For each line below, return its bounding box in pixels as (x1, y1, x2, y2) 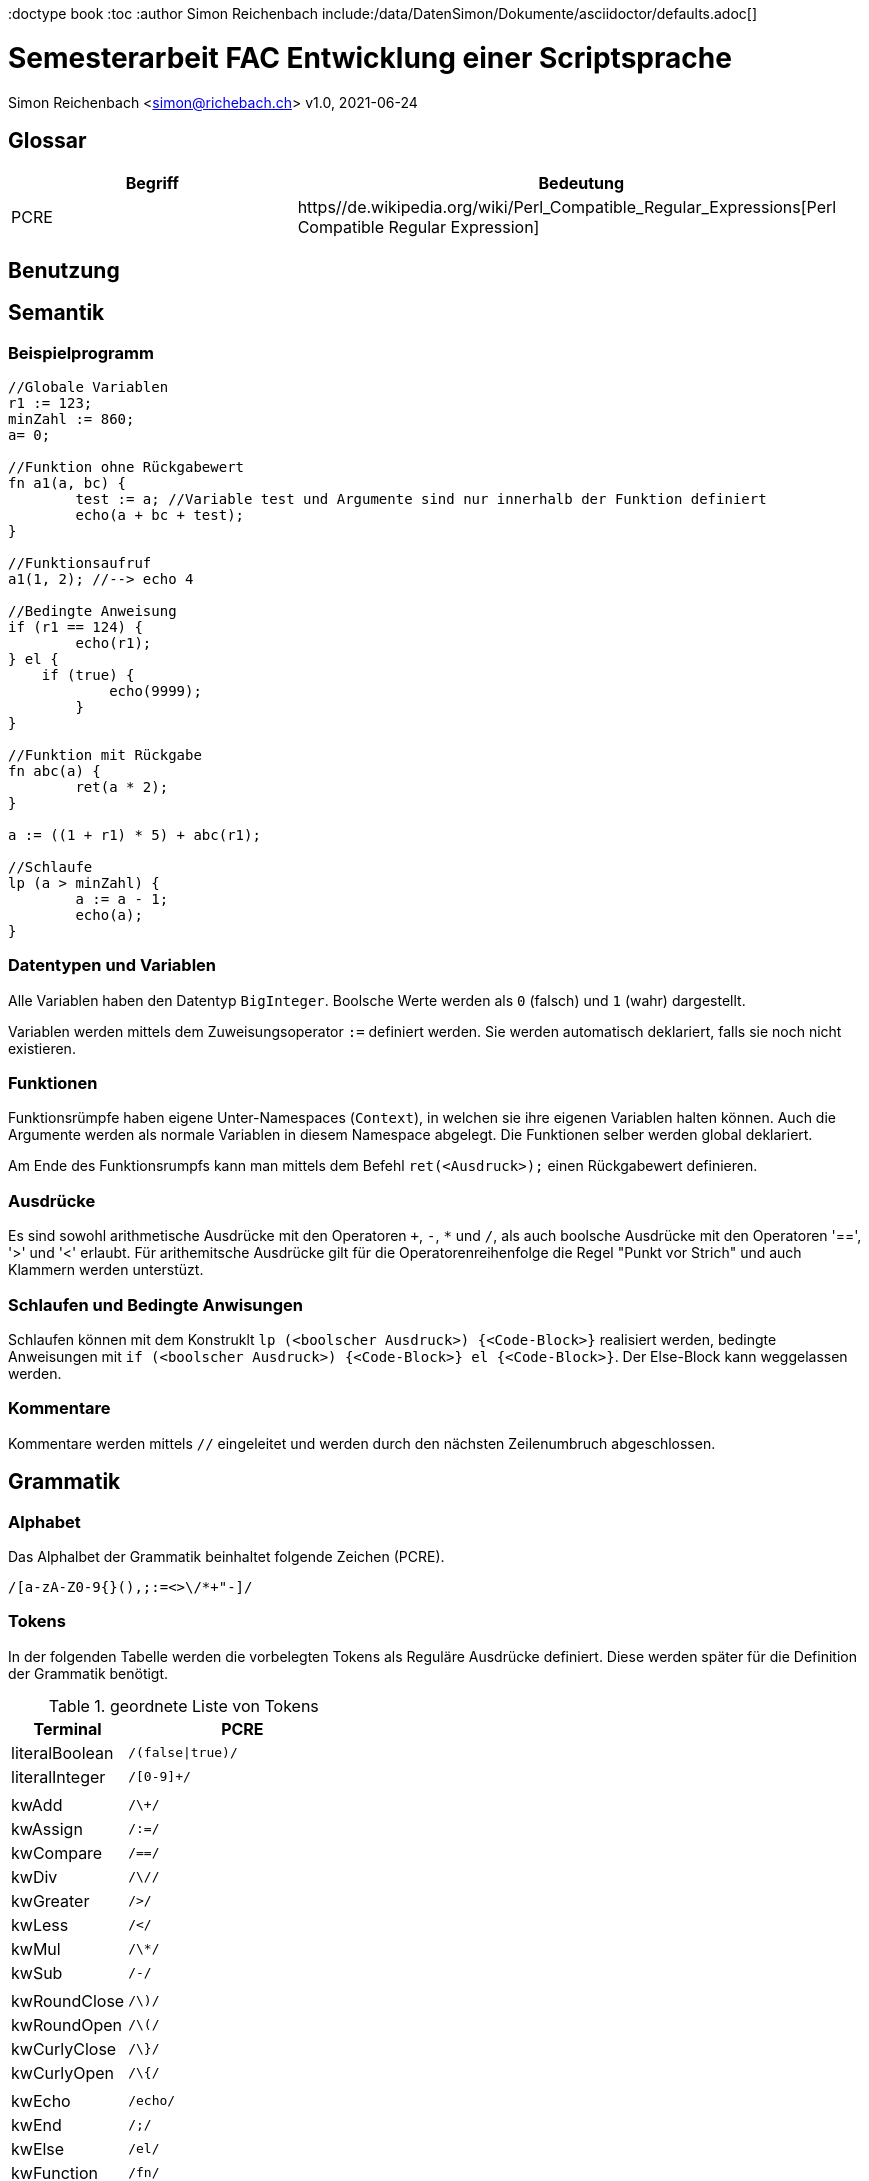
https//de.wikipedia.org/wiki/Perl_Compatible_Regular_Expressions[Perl (297, 197, 837, 218)
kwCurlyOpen (11, 2062, 115, 2083)
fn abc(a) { (8, 762, 101, 779)
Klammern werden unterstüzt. (8, 1261, 204, 1279)
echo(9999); (109, 682, 202, 699)
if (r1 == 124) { (8, 618, 143, 635)
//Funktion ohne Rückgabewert (8, 458, 245, 475)
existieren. (8, 1039, 76, 1057)
